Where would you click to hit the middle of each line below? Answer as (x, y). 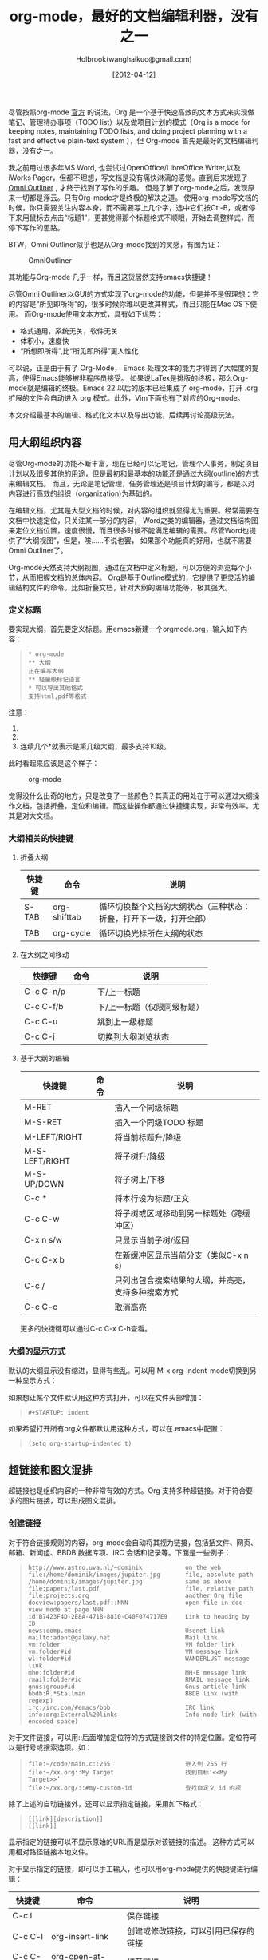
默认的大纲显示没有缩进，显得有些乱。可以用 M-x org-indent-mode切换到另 (132, 1370)
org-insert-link (80, 1936)
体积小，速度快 (44, 341)
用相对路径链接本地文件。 (50, 1851)
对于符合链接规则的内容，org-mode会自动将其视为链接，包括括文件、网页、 (133, 1542)
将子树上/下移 (140, 1180)
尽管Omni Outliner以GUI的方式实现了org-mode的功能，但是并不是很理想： (130, 293)
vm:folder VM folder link (132, 1644)
